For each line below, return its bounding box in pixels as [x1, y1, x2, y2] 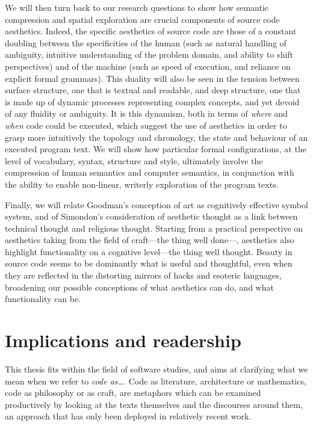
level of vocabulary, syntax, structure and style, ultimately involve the [5, 154, 263, 167]
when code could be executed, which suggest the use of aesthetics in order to [5, 119, 287, 131]
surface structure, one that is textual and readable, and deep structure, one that [5, 84, 301, 96]
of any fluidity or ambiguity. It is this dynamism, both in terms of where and [5, 107, 288, 120]
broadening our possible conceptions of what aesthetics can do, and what [5, 280, 274, 293]
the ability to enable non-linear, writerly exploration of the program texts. [5, 177, 279, 190]
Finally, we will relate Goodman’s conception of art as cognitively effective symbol [5, 198, 308, 211]
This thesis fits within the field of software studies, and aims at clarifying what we [5, 362, 308, 375]
